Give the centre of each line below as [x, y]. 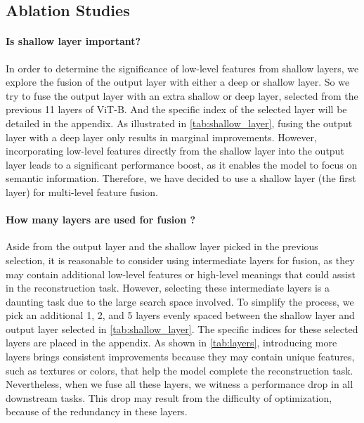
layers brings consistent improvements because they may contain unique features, [180, 357]
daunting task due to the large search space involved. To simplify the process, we [180, 301]
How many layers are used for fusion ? [101, 220]
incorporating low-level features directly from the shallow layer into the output [175, 151]
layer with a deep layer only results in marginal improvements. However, [161, 137]
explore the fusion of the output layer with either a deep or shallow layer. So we [178, 82]
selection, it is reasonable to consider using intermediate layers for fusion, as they [180, 260]
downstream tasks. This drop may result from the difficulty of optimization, [169, 397]
